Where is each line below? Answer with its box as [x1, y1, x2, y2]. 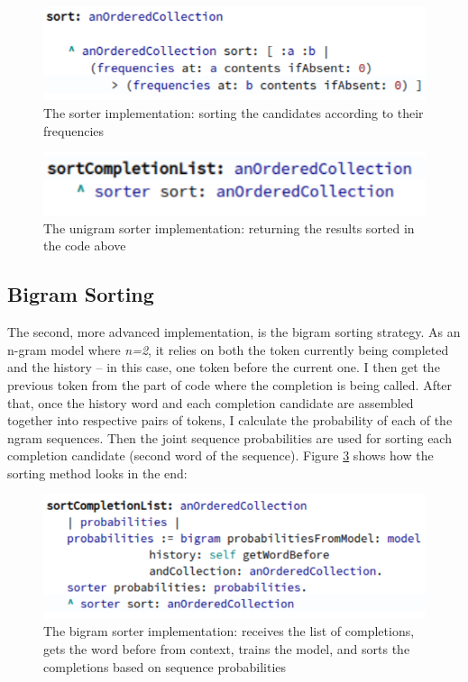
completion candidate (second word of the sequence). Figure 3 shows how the [7, 446, 434, 465]
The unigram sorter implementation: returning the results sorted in [43, 218, 415, 237]
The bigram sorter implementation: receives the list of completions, [43, 622, 415, 641]
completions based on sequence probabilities [43, 657, 287, 676]
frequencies [43, 121, 105, 140]
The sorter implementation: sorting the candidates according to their [43, 103, 424, 122]
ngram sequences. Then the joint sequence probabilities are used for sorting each [7, 428, 452, 447]
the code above [43, 236, 126, 255]
